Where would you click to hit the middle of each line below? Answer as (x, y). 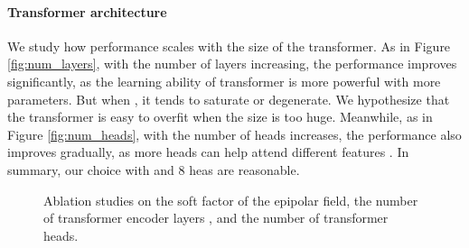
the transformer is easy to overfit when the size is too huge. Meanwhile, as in (220, 117)
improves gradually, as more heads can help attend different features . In (208, 152)
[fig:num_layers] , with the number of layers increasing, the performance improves (232, 64)
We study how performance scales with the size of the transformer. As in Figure (229, 46)
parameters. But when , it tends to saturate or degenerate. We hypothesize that (229, 99)
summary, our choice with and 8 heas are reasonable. (154, 169)
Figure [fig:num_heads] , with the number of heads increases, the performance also (234, 134)
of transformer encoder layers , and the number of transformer (216, 218)
